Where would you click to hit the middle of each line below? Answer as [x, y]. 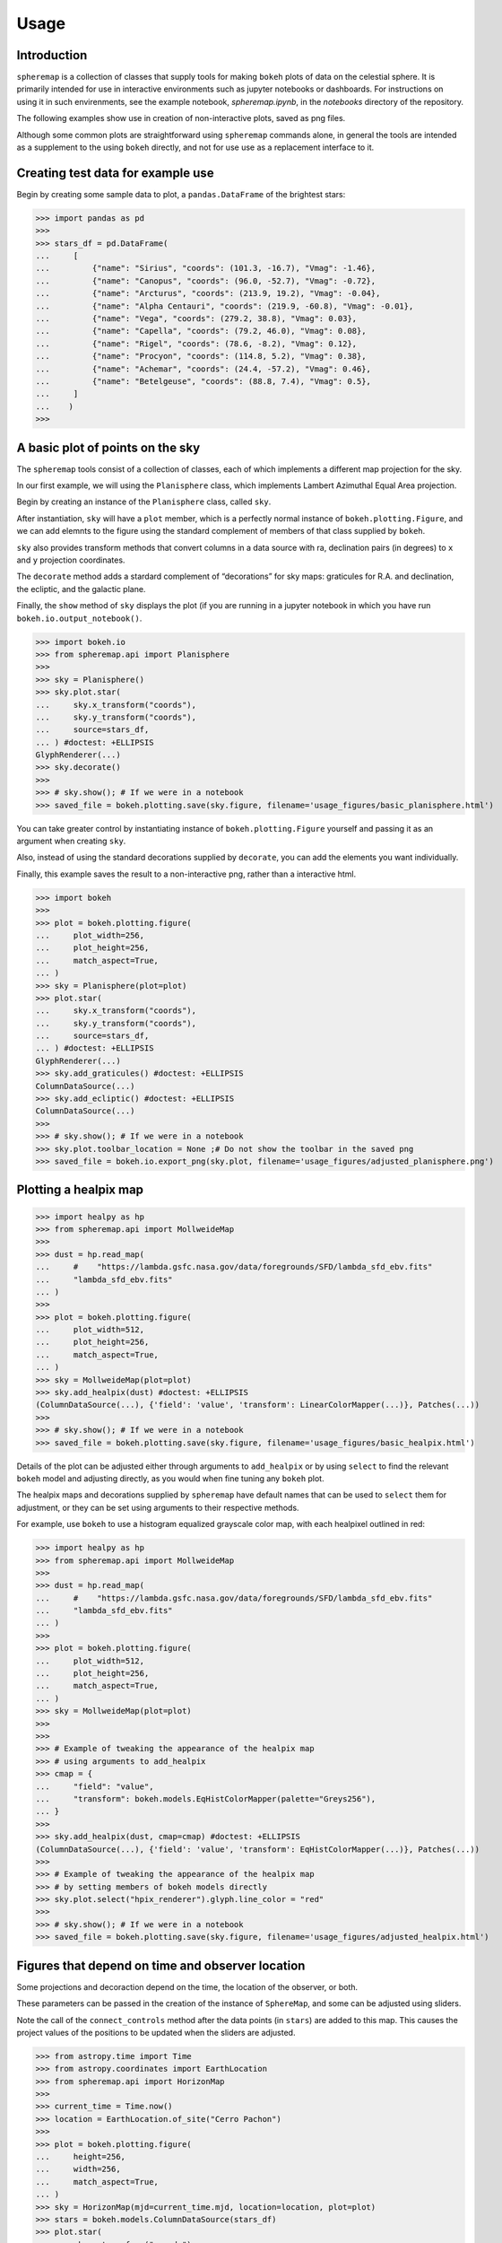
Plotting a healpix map [80, 1190]
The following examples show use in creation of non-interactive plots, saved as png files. [181, 118]
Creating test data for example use [115, 173]
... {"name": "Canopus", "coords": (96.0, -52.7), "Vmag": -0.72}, [206, 281]
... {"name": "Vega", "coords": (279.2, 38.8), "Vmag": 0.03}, [196, 319]
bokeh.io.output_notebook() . [79, 618]
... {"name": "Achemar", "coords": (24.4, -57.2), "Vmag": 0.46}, [203, 369]
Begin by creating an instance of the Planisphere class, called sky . [144, 502]
